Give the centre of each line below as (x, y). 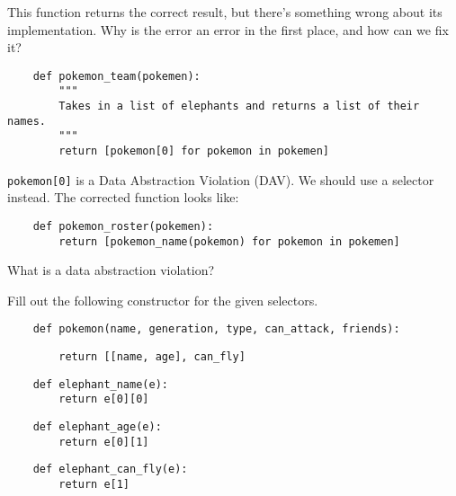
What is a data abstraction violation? (111, 270)
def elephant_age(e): (97, 427)
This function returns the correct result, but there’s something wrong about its (225, 12)
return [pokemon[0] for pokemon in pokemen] (194, 151)
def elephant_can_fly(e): (110, 469)
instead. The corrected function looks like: (123, 197)
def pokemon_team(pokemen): (116, 76)
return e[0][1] (104, 442)
